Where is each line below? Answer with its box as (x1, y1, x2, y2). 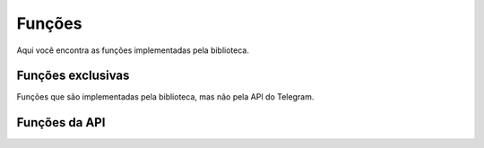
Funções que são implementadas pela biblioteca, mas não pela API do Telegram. (16, 91, 315, 102)
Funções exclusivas (16, 68, 130, 83)
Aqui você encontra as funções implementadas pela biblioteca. (16, 45, 250, 56)
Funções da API (16, 115, 106, 130)
